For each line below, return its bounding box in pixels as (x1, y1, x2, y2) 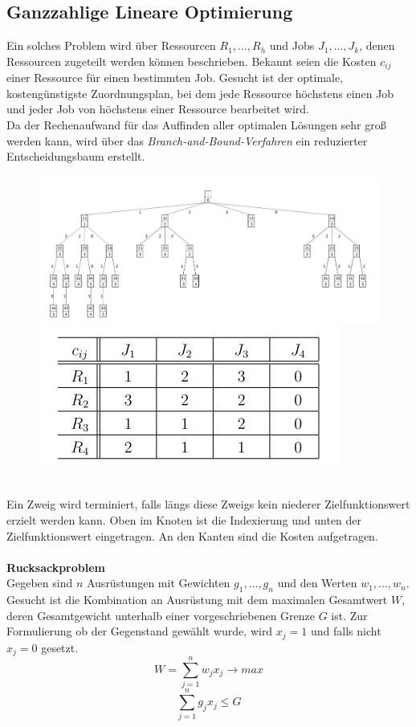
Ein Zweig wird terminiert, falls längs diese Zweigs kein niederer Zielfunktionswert (6, 496, 410, 513)
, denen (359, 37, 395, 54)
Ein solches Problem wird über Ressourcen (6, 37, 216, 54)
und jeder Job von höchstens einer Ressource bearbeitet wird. (6, 100, 309, 117)
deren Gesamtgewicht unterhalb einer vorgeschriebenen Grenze (6, 607, 316, 623)
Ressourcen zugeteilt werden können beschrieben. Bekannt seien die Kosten (6, 52, 377, 69)
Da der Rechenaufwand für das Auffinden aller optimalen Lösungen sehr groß (6, 116, 386, 133)
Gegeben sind (6, 574, 73, 591)
